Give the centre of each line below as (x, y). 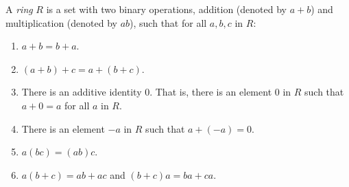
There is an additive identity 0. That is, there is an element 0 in (156, 92)
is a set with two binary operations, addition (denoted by (166, 9)
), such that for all (168, 22)
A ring (19, 9)
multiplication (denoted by (61, 22)
